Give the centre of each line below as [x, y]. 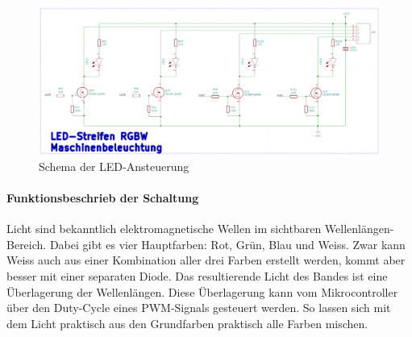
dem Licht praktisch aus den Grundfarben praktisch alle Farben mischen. [187, 323]
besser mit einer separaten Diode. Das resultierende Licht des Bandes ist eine [197, 276]
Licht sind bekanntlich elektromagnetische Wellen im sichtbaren [164, 229]
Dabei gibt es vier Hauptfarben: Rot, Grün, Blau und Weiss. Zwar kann [227, 244]
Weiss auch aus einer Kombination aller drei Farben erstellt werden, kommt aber [206, 260]
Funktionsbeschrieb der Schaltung [103, 198]
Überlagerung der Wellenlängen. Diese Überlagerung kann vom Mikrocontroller [202, 291]
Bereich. [27, 244]
